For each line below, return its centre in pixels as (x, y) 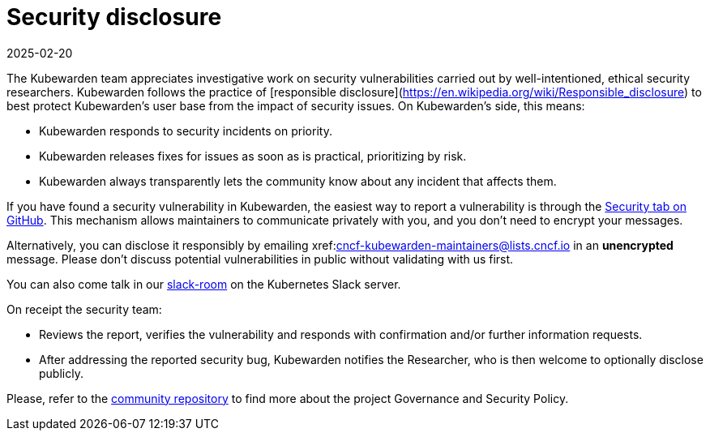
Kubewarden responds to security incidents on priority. (186, 131)
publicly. (61, 373)
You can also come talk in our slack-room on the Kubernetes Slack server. (204, 284)
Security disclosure (114, 17)
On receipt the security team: (84, 309)
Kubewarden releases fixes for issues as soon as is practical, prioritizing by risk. (253, 156)
